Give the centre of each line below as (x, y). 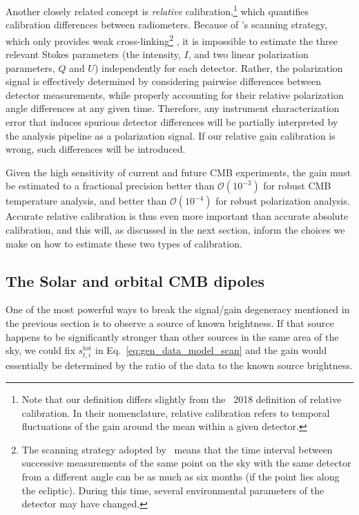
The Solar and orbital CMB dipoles (135, 280)
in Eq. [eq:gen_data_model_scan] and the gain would (211, 350)
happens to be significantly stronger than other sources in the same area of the (172, 336)
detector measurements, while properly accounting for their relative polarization (175, 94)
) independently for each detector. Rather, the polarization (219, 67)
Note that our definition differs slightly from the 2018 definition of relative (182, 399)
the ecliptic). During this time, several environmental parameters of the (173, 490)
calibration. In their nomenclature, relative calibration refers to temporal (176, 412)
